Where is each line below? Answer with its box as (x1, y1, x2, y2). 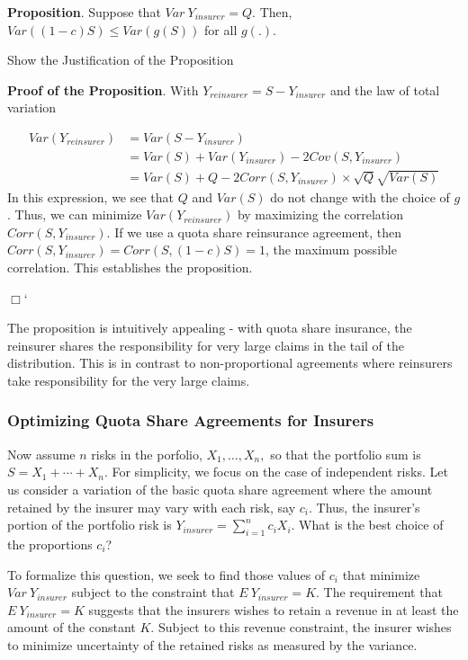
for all (204, 20, 238, 39)
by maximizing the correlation (237, 205, 403, 224)
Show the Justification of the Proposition (7, 50, 234, 69)
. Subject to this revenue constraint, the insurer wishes (150, 618, 452, 637)
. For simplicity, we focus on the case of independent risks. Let (103, 462, 448, 481)
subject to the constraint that (71, 583, 235, 602)
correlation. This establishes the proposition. (7, 257, 253, 276)
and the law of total (329, 80, 440, 99)
